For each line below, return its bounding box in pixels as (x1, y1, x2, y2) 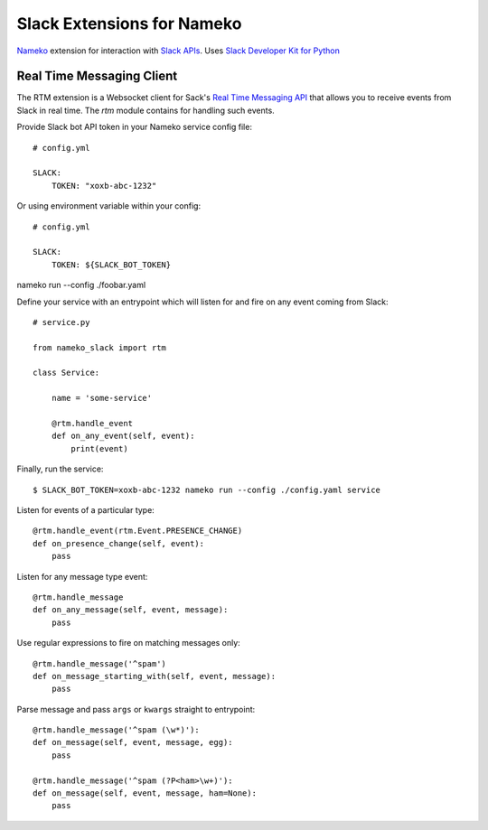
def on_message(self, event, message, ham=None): (33, 788, 258, 798)
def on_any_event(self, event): (51, 431, 195, 442)
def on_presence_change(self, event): (33, 538, 205, 548)
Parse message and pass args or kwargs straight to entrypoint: (16, 704, 256, 714)
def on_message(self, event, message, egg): (33, 737, 234, 748)
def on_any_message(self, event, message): (33, 605, 229, 615)
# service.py (33, 317, 90, 327)
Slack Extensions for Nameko (16, 14, 242, 33)
